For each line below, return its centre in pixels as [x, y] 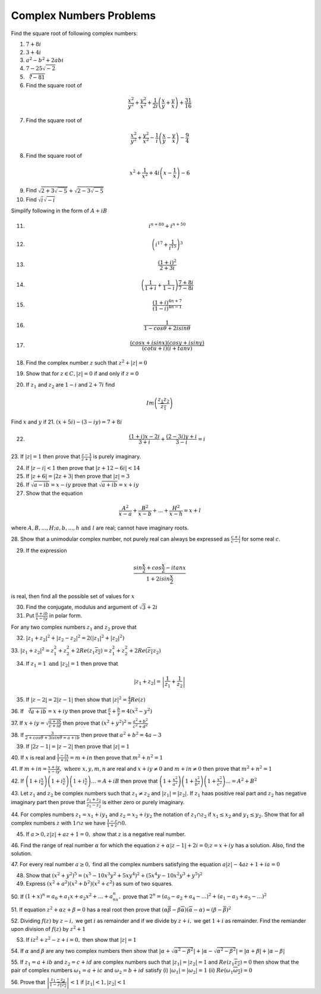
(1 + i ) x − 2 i [144, 437]
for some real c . [261, 539]
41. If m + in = [29, 769]
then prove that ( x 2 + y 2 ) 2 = [97, 723]
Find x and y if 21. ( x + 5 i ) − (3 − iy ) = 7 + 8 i [67, 422]
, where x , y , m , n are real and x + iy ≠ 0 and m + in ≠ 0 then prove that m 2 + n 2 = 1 [166, 769]
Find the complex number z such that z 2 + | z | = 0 [86, 362]
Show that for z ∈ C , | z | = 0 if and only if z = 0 [82, 374]
